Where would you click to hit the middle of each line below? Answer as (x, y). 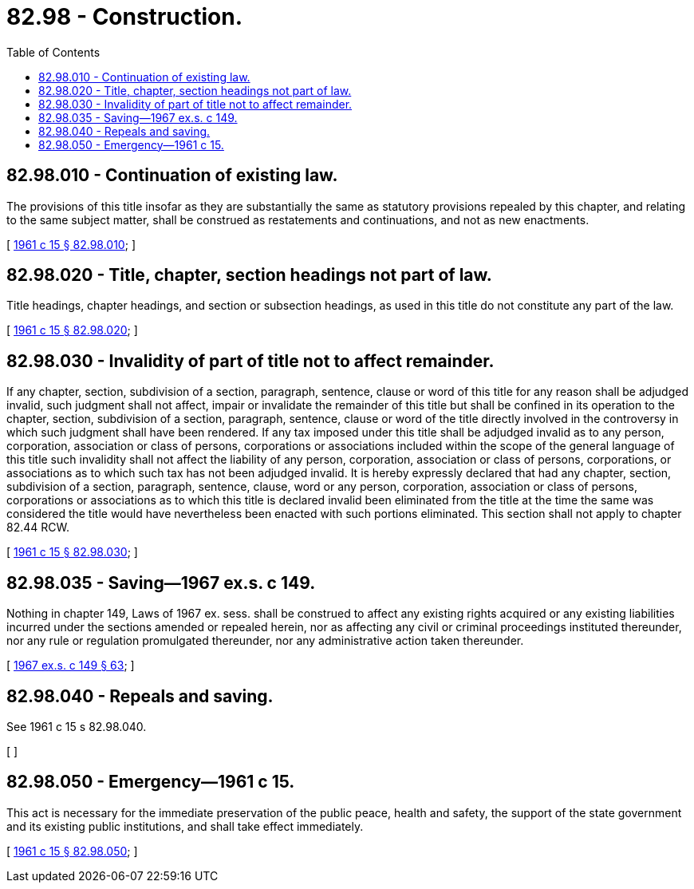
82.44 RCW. (38, 527)
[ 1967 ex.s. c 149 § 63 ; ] (71, 666)
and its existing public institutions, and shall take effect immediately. (185, 826)
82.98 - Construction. (124, 17)
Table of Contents (53, 52)
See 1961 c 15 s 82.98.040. (77, 726)
